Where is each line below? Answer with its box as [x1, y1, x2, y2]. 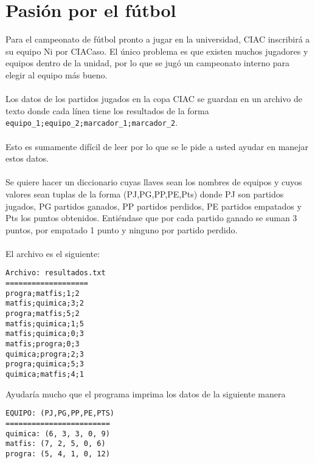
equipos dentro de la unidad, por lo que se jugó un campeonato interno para [5, 57, 290, 69]
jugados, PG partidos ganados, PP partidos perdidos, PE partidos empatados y [5, 199, 302, 212]
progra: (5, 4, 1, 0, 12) [5, 449, 110, 458]
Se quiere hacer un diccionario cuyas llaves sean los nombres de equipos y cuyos [5, 176, 302, 188]
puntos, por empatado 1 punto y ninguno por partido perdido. [5, 223, 238, 236]
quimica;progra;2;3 [5, 349, 84, 358]
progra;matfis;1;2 [5, 289, 80, 298]
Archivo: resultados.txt [5, 269, 106, 278]
